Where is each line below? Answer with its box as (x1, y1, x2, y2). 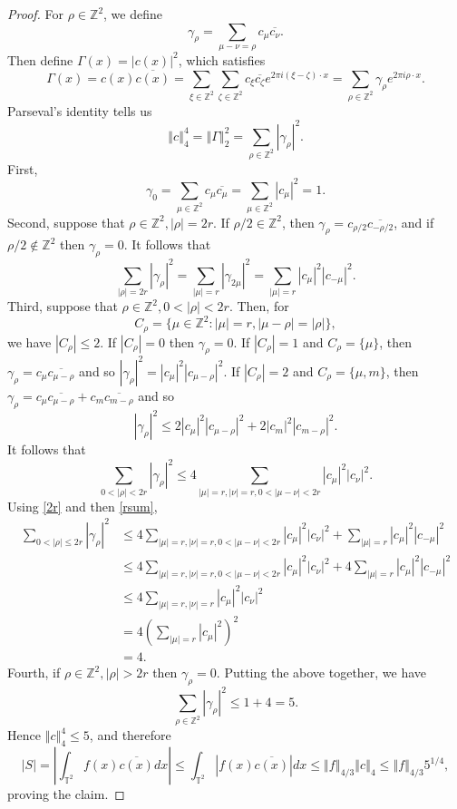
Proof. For (7, 5, 64, 23)
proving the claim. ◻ (7, 785, 125, 804)
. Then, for (228, 297, 289, 316)
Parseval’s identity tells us (7, 101, 152, 120)
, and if (394, 212, 434, 231)
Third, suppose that (7, 297, 118, 316)
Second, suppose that (7, 212, 125, 231)
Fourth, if (7, 663, 61, 682)
